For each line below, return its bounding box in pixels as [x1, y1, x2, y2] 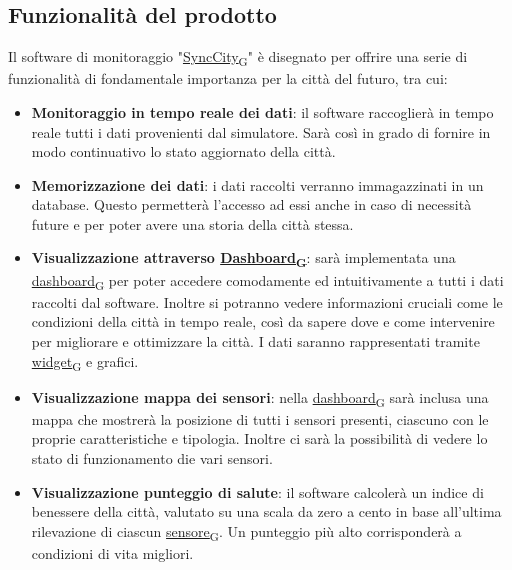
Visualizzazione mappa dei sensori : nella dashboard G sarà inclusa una [31, 386, 489, 410]
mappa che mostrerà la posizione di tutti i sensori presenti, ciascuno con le [31, 408, 489, 429]
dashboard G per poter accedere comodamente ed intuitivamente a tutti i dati [31, 269, 504, 293]
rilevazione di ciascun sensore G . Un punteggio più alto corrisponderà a [31, 520, 462, 544]
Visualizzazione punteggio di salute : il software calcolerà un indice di [31, 481, 484, 502]
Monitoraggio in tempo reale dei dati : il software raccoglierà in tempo [31, 101, 494, 122]
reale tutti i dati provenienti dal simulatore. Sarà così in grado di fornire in [31, 121, 491, 142]
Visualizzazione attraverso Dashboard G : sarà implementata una [31, 247, 456, 271]
